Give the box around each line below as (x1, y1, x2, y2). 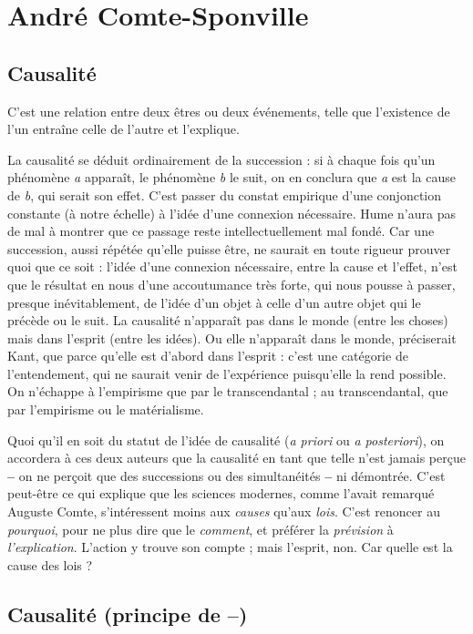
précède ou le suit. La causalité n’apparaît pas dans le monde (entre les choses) (7, 311, 448, 330)
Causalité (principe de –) (7, 599, 248, 628)
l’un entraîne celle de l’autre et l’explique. (7, 119, 240, 138)
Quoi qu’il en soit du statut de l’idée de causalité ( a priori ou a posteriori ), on (7, 430, 445, 449)
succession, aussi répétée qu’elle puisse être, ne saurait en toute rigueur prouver (7, 239, 451, 258)
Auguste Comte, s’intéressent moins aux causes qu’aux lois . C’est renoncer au (7, 502, 440, 521)
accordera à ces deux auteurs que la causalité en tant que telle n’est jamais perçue (7, 448, 466, 467)
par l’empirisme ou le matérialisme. (7, 400, 204, 419)
